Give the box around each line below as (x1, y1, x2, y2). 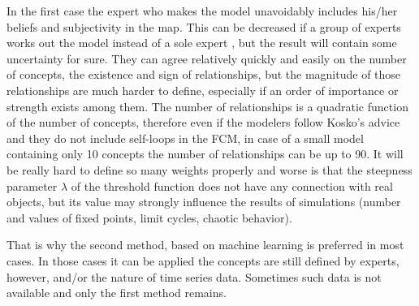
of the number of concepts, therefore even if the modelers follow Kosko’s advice (6, 114, 400, 131)
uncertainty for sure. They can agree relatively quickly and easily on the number (6, 50, 407, 67)
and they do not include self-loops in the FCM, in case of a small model (6, 129, 364, 146)
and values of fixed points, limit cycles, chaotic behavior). (6, 209, 292, 226)
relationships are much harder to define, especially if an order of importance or (6, 81, 399, 98)
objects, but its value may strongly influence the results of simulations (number (6, 193, 401, 210)
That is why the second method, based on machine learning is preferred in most (6, 236, 404, 253)
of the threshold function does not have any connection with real (71, 177, 393, 194)
